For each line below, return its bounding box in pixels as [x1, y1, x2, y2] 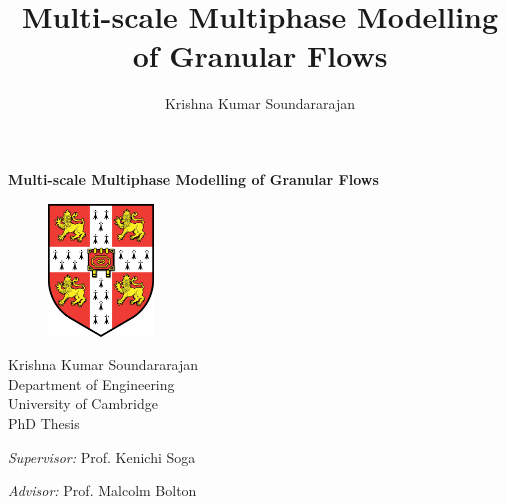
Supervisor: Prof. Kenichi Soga [8, 446, 196, 467]
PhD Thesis [8, 413, 80, 434]
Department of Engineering [8, 373, 175, 394]
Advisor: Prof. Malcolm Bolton [8, 480, 197, 501]
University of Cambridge [8, 393, 158, 414]
